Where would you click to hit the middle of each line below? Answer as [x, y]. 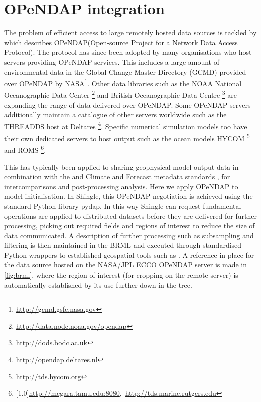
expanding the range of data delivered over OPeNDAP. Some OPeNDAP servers [127, 105]
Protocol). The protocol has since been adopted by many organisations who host [128, 52]
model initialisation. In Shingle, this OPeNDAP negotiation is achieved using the [128, 196]
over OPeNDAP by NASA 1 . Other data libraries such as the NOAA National [123, 83]
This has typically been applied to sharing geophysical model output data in [121, 166]
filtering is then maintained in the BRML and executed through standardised [123, 245]
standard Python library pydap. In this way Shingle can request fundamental [123, 206]
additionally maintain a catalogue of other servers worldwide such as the [115, 115]
